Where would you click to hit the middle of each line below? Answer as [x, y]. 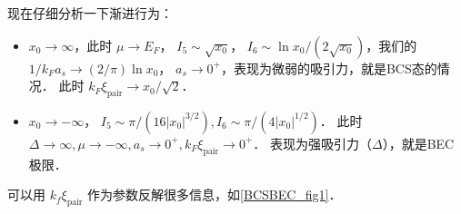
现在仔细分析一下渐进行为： [90, 13]
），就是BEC [418, 143]
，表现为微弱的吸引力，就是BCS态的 [329, 68]
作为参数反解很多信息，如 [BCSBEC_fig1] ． [215, 195]
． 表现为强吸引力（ [312, 143]
